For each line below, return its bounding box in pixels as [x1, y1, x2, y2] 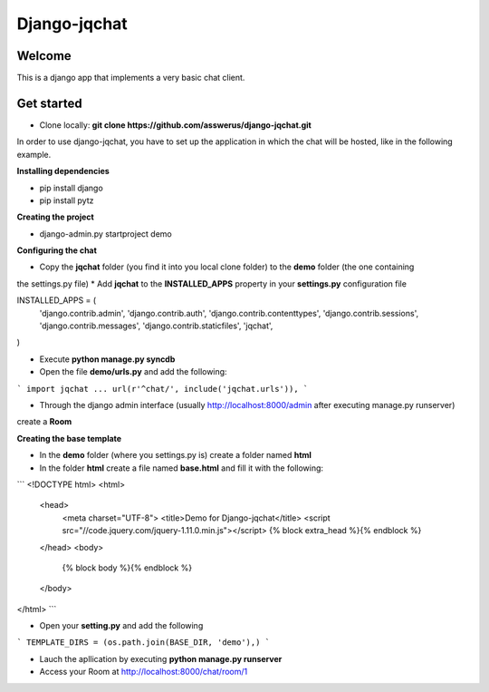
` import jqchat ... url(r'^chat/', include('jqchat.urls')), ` [16, 384, 309, 394]
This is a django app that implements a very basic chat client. [16, 73, 245, 83]
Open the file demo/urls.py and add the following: [39, 366, 227, 377]
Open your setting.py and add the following [39, 620, 204, 631]
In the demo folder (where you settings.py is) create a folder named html [39, 450, 312, 461]
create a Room [16, 416, 72, 427]
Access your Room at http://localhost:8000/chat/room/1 [39, 667, 248, 677]
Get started [16, 95, 82, 111]
